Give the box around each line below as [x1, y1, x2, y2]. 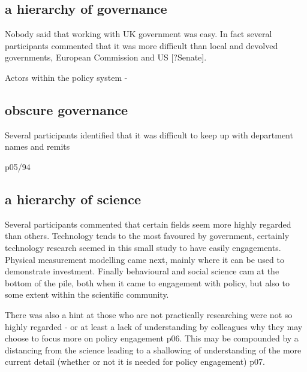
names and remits [5, 140, 70, 153]
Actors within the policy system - [5, 71, 128, 83]
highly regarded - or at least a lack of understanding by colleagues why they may [5, 320, 303, 332]
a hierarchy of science [5, 189, 141, 208]
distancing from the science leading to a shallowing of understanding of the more [5, 343, 302, 356]
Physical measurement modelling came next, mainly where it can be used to [5, 253, 284, 265]
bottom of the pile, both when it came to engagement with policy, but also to [5, 276, 290, 289]
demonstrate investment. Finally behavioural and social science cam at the [5, 265, 279, 277]
